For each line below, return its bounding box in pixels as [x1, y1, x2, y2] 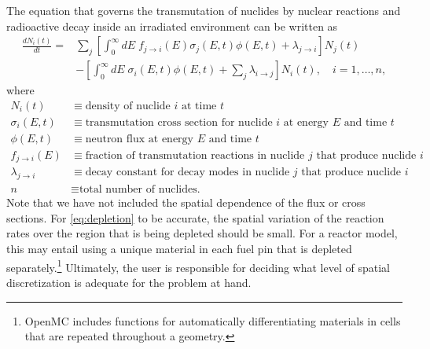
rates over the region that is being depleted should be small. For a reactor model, [6, 225, 398, 241]
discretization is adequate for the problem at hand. [6, 274, 252, 290]
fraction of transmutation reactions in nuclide [85, 149, 305, 161]
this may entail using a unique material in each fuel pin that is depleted [6, 241, 352, 257]
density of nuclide [85, 100, 171, 112]
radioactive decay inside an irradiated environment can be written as [6, 17, 338, 34]
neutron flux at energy [85, 133, 193, 145]
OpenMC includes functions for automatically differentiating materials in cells [24, 312, 401, 329]
